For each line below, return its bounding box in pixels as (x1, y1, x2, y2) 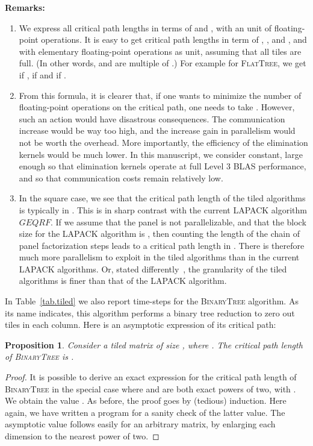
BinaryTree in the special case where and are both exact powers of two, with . (5, 382, 296, 395)
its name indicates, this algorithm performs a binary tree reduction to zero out (5, 306, 295, 319)
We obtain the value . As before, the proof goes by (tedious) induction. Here (5, 394, 287, 407)
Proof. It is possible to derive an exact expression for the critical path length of (5, 371, 297, 383)
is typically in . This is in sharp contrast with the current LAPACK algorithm (19, 203, 307, 216)
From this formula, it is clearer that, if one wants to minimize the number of (19, 89, 302, 101)
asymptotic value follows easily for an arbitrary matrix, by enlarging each (5, 418, 276, 430)
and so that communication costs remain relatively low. (19, 171, 223, 184)
